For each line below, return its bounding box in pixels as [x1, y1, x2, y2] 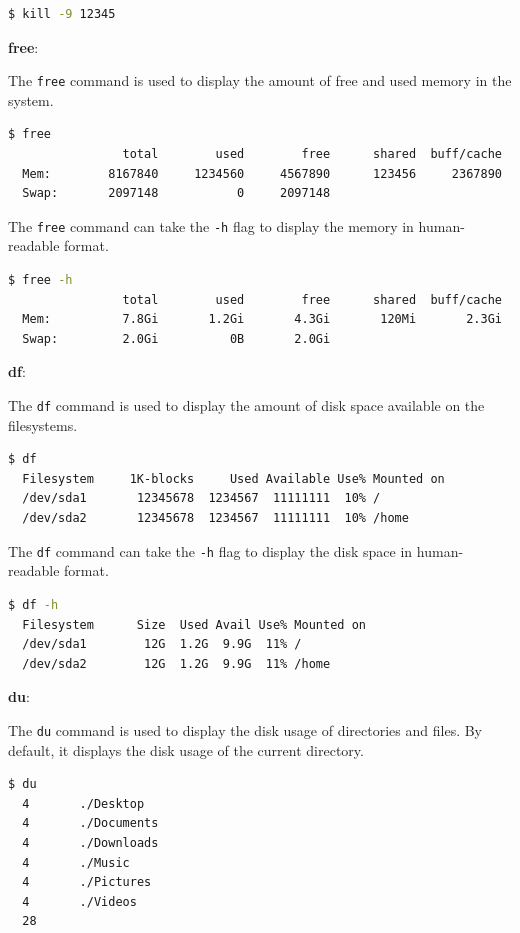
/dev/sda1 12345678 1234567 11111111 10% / [22, 491, 381, 506]
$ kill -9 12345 [8, 7, 116, 21]
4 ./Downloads [22, 835, 159, 850]
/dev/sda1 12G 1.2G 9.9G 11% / [22, 637, 302, 652]
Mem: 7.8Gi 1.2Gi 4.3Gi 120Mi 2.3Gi [22, 312, 502, 327]
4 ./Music [22, 855, 130, 870]
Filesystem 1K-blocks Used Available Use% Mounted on [22, 471, 445, 486]
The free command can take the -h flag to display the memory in [8, 215, 414, 236]
